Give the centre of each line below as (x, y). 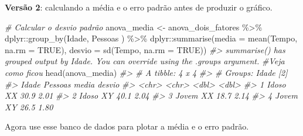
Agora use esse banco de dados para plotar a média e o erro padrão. (127, 126)
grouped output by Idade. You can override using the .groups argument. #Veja (145, 61)
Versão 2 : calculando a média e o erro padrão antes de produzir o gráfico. (139, 7)
